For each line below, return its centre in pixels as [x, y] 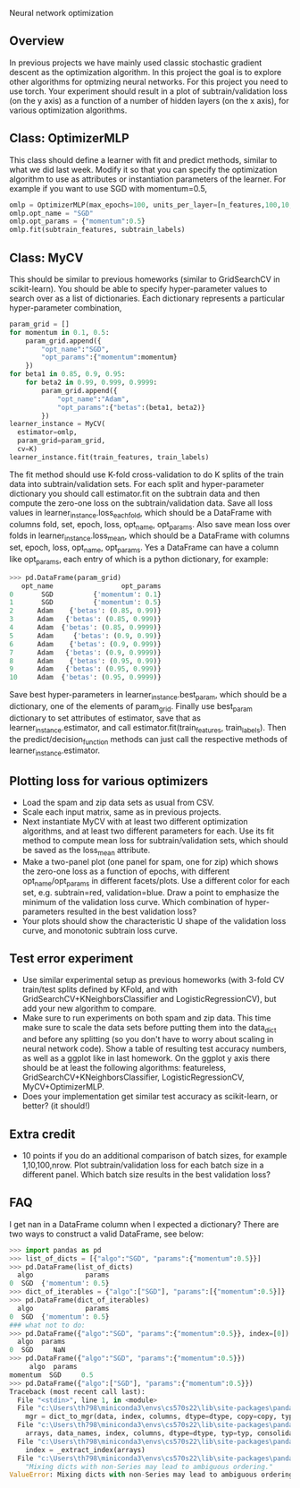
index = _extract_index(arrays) [85, 1450]
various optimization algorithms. [68, 110]
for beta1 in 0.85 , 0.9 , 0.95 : [67, 374]
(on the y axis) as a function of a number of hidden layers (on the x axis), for [149, 100]
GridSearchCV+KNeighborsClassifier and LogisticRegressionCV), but [149, 999]
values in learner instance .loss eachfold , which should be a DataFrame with [141, 513]
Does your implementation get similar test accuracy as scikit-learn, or [150, 1097]
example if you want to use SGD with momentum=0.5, [108, 188]
